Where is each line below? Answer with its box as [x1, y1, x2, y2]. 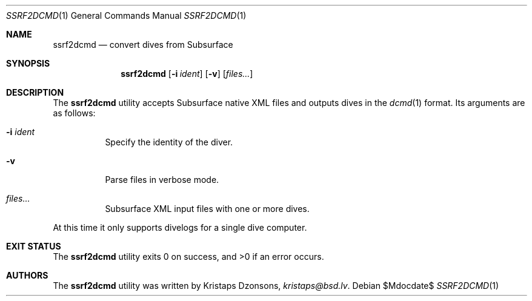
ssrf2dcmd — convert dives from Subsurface [53, 39, 233, 50]
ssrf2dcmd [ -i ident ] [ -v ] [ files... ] [121, 68, 253, 79]
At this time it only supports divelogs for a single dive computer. [53, 222, 307, 233]
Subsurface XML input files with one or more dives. [105, 203, 310, 214]
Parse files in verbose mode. [105, 174, 219, 185]
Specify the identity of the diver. [105, 137, 233, 147]
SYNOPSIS [6, 58, 50, 68]
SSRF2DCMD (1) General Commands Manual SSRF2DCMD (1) [6, 10, 247, 21]
